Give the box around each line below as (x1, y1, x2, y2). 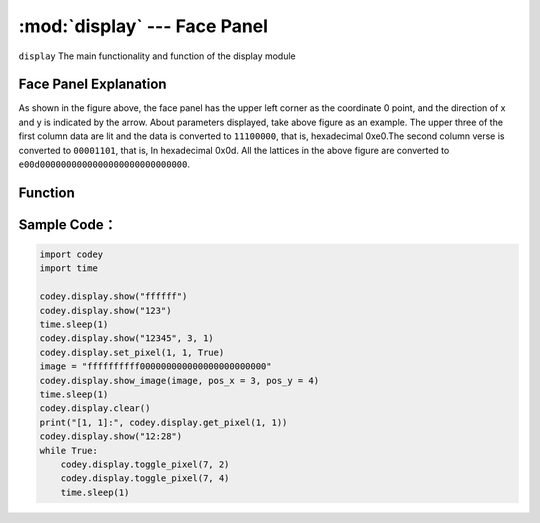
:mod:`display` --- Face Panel (18, 15, 269, 37)
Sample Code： (18, 216, 117, 233)
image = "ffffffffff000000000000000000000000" (39, 361, 272, 372)
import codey (39, 249, 104, 260)
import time (39, 263, 99, 274)
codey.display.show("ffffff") (39, 291, 188, 302)
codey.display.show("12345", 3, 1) (39, 333, 214, 344)
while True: (39, 445, 99, 456)
